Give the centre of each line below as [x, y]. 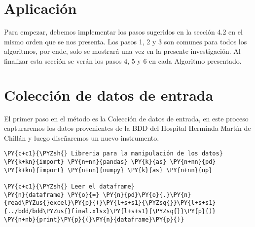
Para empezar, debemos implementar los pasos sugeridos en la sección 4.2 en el [123, 32]
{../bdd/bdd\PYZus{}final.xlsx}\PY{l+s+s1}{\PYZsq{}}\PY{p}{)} [110, 211]
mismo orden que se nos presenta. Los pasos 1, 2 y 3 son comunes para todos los [126, 41]
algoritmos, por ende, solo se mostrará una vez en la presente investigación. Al [122, 51]
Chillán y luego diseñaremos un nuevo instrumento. [82, 137]
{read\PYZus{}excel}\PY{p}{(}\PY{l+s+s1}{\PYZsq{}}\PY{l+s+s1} [110, 203]
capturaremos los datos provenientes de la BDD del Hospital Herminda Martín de [127, 128]
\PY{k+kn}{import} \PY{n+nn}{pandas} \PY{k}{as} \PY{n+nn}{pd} [110, 162]
